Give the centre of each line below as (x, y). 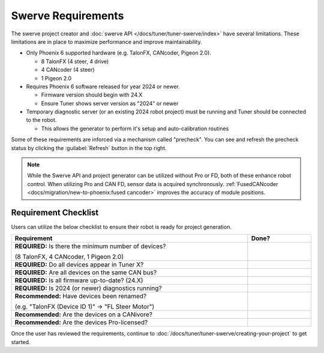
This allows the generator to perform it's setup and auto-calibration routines (135, 128)
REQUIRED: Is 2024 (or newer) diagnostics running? (88, 288)
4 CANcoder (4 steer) (68, 70)
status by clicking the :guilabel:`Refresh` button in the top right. (89, 148)
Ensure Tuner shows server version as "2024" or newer (110, 103)
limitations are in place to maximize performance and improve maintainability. (106, 41)
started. (21, 342)
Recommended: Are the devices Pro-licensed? (81, 322)
